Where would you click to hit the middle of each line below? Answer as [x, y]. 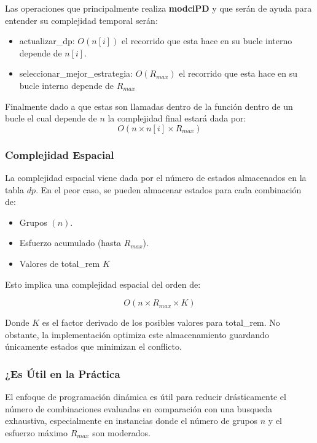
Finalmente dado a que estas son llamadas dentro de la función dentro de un [149, 106]
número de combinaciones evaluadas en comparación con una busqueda [139, 408]
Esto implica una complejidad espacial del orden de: [103, 284]
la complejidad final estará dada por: [177, 118]
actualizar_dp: [47, 41]
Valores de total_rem [60, 263]
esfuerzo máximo [36, 432]
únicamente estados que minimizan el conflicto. [93, 346]
